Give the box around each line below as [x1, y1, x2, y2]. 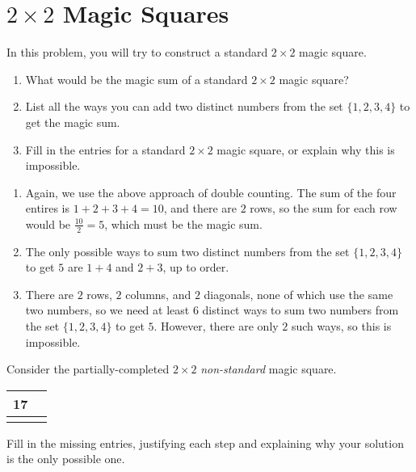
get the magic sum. [25, 113, 120, 130]
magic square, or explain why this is [216, 141, 395, 158]
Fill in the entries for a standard [25, 141, 186, 158]
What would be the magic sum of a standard [25, 70, 248, 87]
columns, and [125, 285, 191, 302]
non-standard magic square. [200, 360, 337, 377]
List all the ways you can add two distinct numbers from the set [25, 98, 343, 115]
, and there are [163, 200, 237, 217]
